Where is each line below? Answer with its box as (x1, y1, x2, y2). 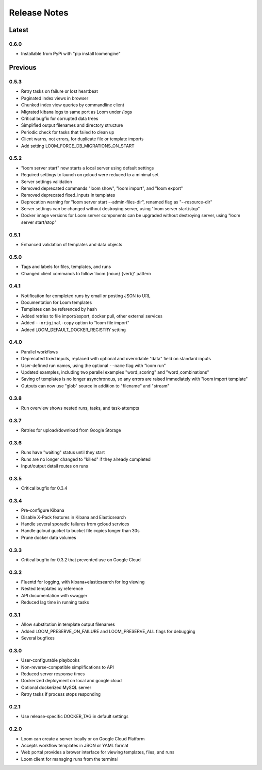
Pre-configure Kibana (21, 507, 65, 513)
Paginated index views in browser (21, 95, 89, 101)
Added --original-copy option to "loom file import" (21, 320, 130, 326)
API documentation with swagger (21, 592, 88, 598)
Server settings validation (21, 179, 72, 184)
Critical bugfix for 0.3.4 (21, 485, 67, 491)
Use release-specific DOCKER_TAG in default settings (21, 714, 129, 720)
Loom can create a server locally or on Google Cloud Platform (21, 736, 145, 741)
